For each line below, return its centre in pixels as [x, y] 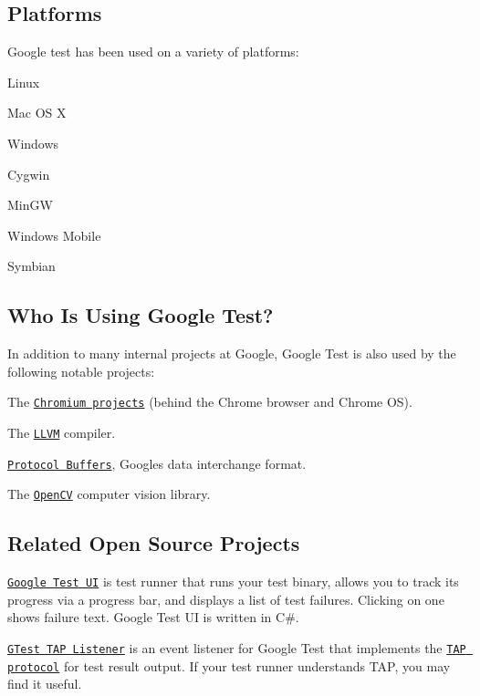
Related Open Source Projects [154, 543]
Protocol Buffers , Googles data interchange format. [157, 463]
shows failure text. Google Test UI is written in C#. [153, 617]
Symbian [31, 266]
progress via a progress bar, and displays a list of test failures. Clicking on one [226, 599]
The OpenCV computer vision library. [109, 494]
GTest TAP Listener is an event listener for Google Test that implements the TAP [237, 648]
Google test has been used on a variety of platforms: [153, 52]
